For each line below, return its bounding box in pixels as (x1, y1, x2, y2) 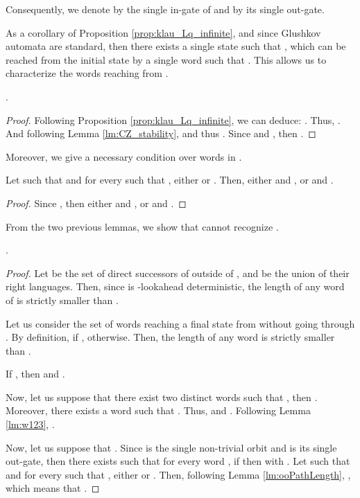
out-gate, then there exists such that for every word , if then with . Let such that (6, 454, 350, 468)
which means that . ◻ (6, 481, 100, 495)
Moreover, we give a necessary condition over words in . (6, 149, 242, 163)
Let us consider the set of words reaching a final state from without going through (6, 316, 355, 330)
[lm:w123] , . (6, 417, 55, 432)
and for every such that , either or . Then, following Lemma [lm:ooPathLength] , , (6, 467, 351, 481)
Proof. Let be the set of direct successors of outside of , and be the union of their (6, 265, 350, 280)
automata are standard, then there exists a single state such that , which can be (6, 39, 346, 53)
